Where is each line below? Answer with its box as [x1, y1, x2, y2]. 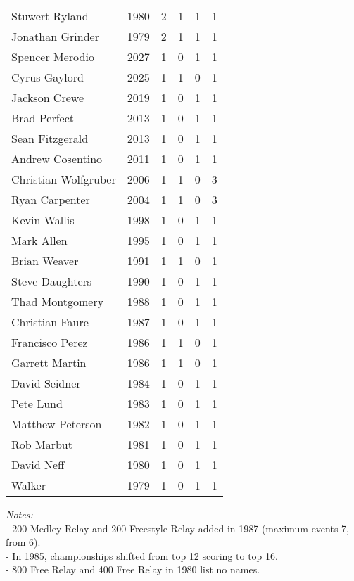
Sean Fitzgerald [11, 130, 89, 146]
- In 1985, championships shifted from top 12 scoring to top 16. [6, 548, 278, 563]
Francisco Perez [11, 334, 88, 350]
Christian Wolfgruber [11, 171, 116, 187]
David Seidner [11, 375, 81, 391]
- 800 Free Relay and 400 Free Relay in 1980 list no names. [6, 562, 260, 577]
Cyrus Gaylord [11, 69, 84, 85]
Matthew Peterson [11, 416, 102, 432]
